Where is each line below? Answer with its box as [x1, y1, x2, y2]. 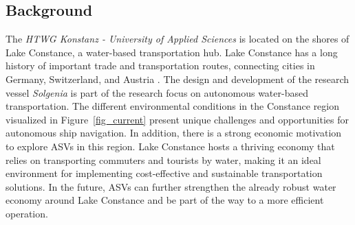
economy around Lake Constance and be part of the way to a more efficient [6, 193, 324, 207]
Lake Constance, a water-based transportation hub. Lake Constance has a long [6, 45, 338, 59]
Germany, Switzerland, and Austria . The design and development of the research [6, 71, 349, 86]
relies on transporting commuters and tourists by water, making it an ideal [6, 152, 321, 167]
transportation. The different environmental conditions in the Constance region [6, 99, 340, 113]
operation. [6, 206, 48, 220]
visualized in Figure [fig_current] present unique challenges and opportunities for [6, 112, 349, 126]
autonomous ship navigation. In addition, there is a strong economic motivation [6, 126, 342, 140]
